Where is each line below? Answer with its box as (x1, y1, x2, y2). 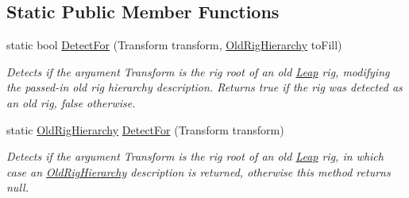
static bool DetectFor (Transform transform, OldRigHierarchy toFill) (6, 37, 342, 53)
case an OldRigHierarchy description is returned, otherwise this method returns (6, 163, 391, 180)
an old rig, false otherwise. (6, 94, 136, 111)
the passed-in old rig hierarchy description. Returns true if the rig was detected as (6, 79, 403, 95)
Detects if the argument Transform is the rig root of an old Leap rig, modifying (6, 63, 390, 80)
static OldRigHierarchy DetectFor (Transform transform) (6, 121, 284, 138)
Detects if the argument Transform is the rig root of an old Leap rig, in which (6, 148, 384, 165)
